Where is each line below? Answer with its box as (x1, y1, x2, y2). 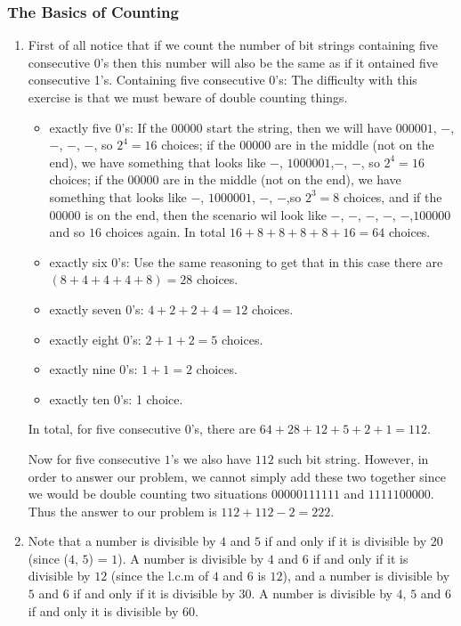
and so (49, 223, 85, 241)
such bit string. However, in (278, 449, 429, 467)
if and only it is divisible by (28, 601, 179, 620)
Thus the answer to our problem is (28, 501, 217, 520)
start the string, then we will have (206, 118, 392, 136)
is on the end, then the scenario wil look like (85, 205, 327, 224)
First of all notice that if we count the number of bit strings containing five (28, 36, 439, 54)
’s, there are (190, 419, 256, 438)
